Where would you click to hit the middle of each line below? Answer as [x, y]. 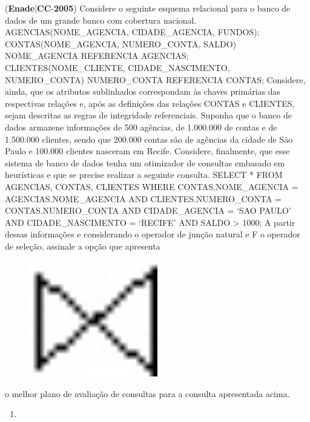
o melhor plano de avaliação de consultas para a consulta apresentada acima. [147, 393]
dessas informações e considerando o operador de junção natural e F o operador [153, 234]
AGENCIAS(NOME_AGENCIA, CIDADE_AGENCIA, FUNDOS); [132, 32]
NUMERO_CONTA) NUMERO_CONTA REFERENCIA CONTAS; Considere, [155, 79]
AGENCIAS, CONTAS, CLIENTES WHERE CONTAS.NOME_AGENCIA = [152, 186]
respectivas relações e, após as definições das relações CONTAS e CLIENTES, [150, 103]
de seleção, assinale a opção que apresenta [83, 246]
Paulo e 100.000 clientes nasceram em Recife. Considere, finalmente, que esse [147, 151]
